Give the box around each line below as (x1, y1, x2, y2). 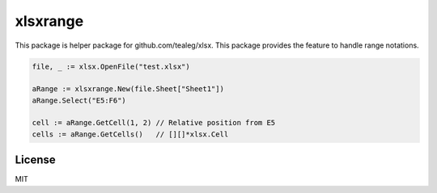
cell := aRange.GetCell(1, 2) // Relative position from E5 (32, 118, 276, 128)
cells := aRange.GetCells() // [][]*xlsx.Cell (32, 129, 229, 139)
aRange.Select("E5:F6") (32, 95, 127, 105)
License (15, 153, 56, 167)
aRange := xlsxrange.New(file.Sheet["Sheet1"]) (32, 85, 224, 94)
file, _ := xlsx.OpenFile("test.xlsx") (32, 61, 190, 71)
